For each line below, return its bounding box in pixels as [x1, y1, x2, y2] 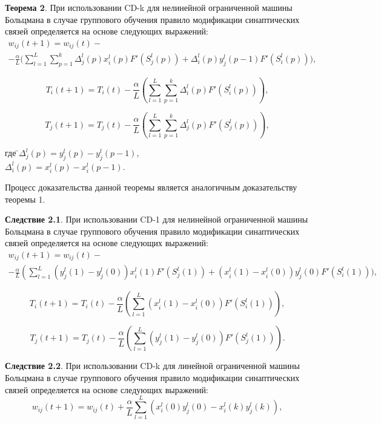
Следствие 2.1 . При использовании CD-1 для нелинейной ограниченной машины [5, 213, 308, 226]
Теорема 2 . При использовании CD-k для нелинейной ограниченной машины [5, 1, 293, 13]
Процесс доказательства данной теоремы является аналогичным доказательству [5, 180, 297, 193]
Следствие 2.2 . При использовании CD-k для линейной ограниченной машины [5, 359, 300, 372]
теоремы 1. [5, 192, 45, 205]
